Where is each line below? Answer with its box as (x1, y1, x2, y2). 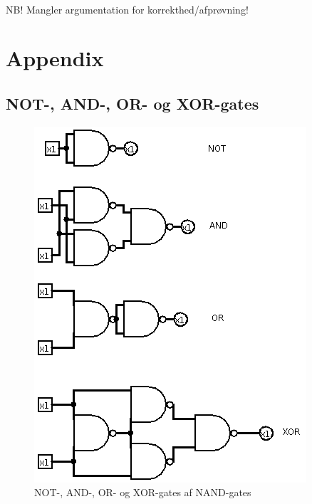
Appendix (6, 43, 104, 73)
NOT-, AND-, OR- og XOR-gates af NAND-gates (34, 485, 251, 500)
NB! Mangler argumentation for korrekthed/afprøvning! (6, 1, 249, 16)
